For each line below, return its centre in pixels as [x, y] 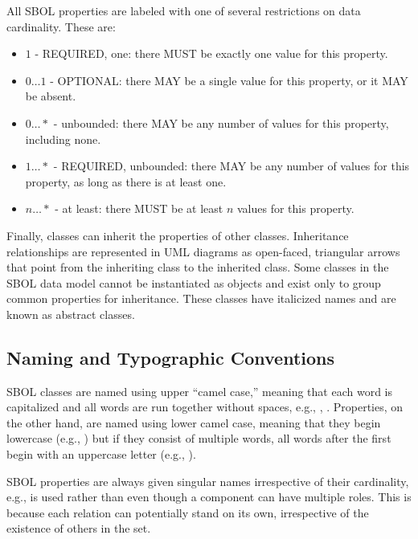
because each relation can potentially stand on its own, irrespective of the [188, 512]
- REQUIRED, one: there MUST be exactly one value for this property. [211, 53]
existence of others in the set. [79, 528]
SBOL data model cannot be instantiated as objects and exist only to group [194, 282]
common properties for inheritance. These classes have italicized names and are [201, 298]
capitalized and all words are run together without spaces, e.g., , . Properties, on [205, 407]
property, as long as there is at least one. [126, 181]
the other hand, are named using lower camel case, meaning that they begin [194, 422]
